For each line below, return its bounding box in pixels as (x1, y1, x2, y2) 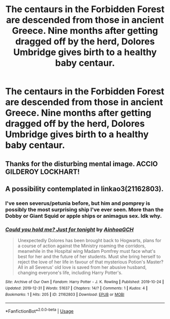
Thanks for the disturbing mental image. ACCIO (5, 159, 158, 168)
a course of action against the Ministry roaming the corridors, (17, 243, 146, 249)
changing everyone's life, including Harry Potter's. (17, 269, 123, 276)
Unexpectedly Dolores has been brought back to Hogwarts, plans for (17, 238, 162, 244)
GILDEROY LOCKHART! (5, 167, 80, 176)
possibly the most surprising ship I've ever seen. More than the (5, 206, 164, 213)
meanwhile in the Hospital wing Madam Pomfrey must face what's (17, 248, 156, 254)
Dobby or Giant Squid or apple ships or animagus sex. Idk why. (5, 212, 162, 219)
